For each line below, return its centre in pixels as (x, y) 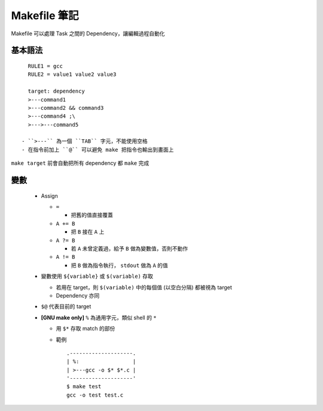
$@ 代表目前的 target (66, 306)
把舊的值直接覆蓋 (92, 215)
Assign (49, 196)
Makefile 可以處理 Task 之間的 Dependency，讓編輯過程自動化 (88, 33)
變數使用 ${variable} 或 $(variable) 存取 (97, 276)
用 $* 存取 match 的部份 (86, 329)
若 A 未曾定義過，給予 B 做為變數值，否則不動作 (129, 249)
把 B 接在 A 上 (88, 232)
